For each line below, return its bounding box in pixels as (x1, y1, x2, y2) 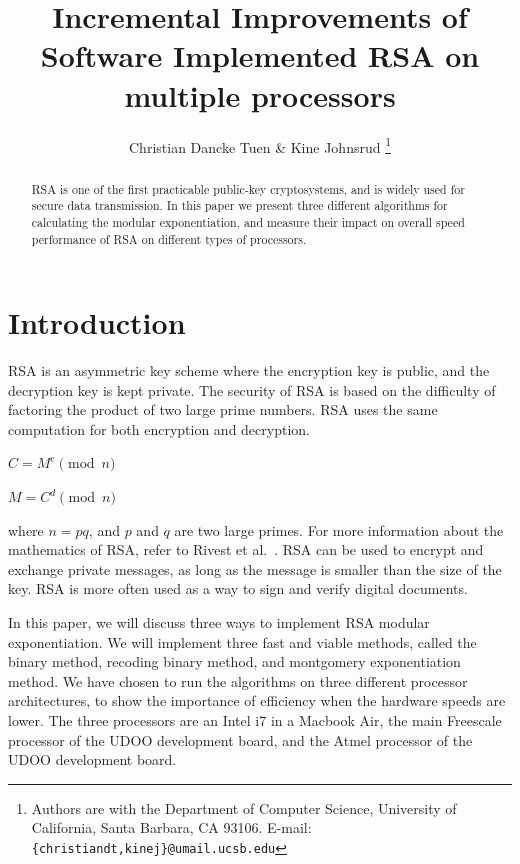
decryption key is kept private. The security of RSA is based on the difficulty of (8, 379, 496, 400)
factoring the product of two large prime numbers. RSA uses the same (8, 399, 438, 420)
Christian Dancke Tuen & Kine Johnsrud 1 (129, 133, 391, 157)
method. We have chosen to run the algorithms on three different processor (8, 670, 468, 691)
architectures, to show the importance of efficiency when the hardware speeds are (8, 690, 506, 711)
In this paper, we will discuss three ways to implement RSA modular (8, 612, 430, 633)
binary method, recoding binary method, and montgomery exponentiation (8, 651, 461, 672)
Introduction (8, 302, 186, 343)
